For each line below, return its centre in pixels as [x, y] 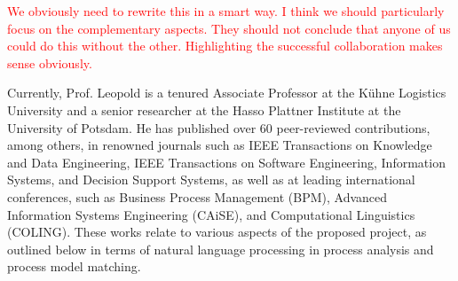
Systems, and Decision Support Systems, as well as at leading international [211, 180]
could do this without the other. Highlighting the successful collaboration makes [225, 46]
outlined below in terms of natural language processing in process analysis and [221, 249]
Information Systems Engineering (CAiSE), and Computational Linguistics [211, 214]
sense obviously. [50, 62]
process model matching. [74, 266]
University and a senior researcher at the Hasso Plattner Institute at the [204, 109]
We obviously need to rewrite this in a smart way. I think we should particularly [226, 11]
